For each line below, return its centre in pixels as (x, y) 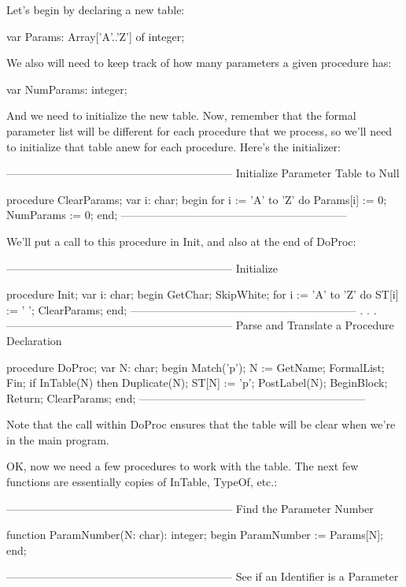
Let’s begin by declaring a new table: (96, 9)
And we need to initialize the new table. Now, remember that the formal (181, 115)
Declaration (34, 340)
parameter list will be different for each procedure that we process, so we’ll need (199, 130)
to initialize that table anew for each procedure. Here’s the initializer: (173, 146)
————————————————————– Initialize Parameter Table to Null (203, 173)
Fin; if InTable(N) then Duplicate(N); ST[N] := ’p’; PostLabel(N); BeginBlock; (197, 383)
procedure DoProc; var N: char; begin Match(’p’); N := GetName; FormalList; (196, 367)
